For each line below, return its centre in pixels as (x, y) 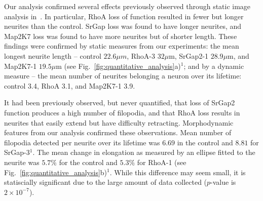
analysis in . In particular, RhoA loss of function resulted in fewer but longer (124, 16)
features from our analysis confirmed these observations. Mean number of (118, 132)
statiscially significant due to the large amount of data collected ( (106, 182)
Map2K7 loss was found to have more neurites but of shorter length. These (121, 36)
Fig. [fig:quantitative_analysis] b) (56, 172)
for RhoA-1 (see (162, 162)
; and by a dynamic (214, 66)
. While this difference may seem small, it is (178, 172)
